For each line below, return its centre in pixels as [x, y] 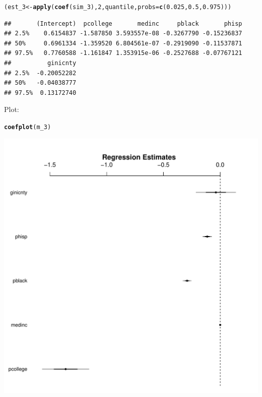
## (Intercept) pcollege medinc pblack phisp [123, 23]
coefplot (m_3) [28, 127]
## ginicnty [40, 63]
